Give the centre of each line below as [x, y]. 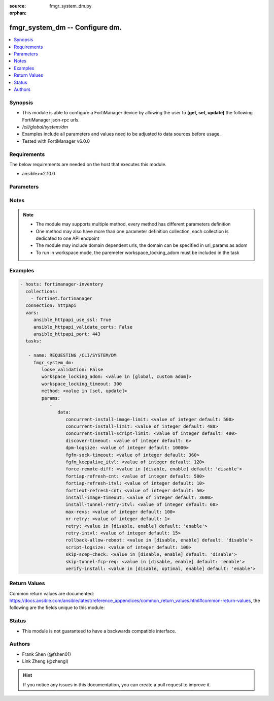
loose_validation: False [72, 369]
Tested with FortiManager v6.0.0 [56, 141]
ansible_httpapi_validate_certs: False [83, 327]
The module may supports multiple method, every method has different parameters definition [133, 224]
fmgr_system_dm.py [71, 6]
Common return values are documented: [52, 593]
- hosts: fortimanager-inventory [62, 284]
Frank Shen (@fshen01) [46, 654]
